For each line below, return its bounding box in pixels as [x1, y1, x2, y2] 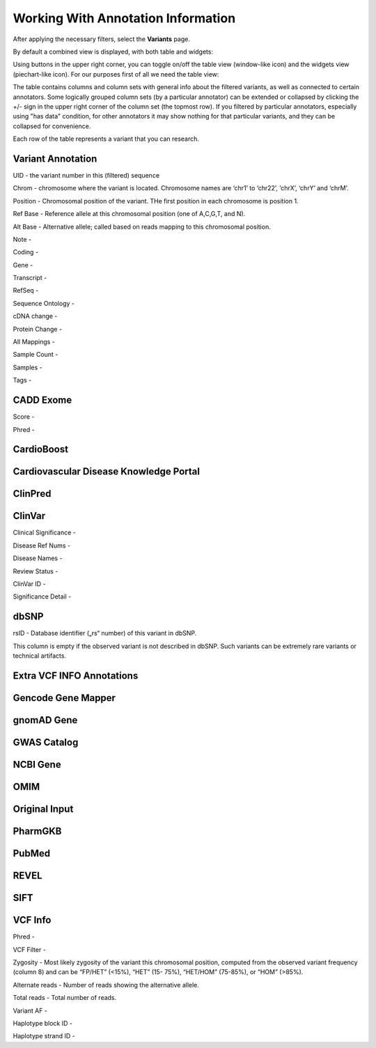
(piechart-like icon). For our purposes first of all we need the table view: [13, 70, 219, 78]
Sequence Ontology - [13, 299, 75, 307]
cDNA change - [13, 312, 58, 321]
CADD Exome [13, 394, 72, 406]
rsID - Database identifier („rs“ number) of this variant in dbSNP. [13, 629, 197, 638]
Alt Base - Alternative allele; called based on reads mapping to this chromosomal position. [13, 222, 271, 231]
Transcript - [13, 274, 47, 282]
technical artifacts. [13, 652, 66, 660]
